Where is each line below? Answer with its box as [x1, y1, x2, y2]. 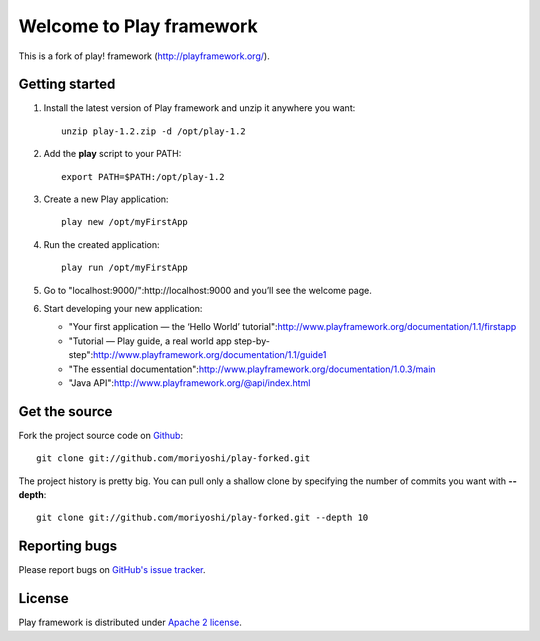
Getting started [18, 76, 116, 93]
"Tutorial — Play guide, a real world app [68, 335, 232, 347]
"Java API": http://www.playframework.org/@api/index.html [68, 376, 311, 389]
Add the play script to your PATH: [43, 148, 182, 160]
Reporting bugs [18, 538, 118, 555]
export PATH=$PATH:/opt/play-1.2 [61, 171, 225, 182]
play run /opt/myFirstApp [61, 262, 189, 274]
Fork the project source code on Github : [18, 429, 184, 441]
